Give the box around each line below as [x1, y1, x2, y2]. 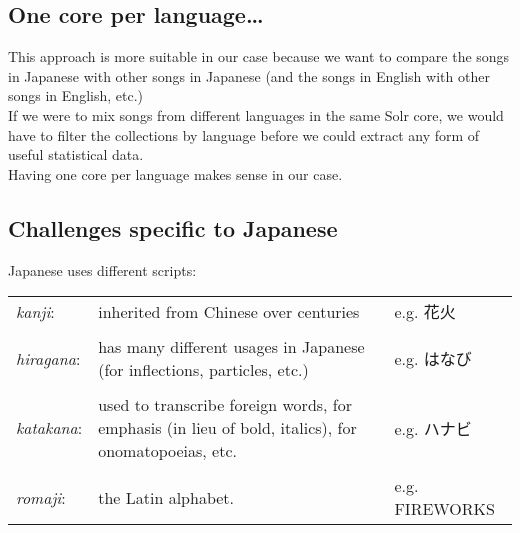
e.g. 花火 [394, 300, 456, 324]
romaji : [16, 485, 66, 509]
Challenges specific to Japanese [8, 212, 338, 243]
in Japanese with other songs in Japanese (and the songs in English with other [8, 65, 490, 86]
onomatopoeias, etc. [98, 439, 237, 463]
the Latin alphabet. [98, 485, 234, 509]
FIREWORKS [394, 497, 495, 521]
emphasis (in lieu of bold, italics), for [98, 416, 357, 440]
